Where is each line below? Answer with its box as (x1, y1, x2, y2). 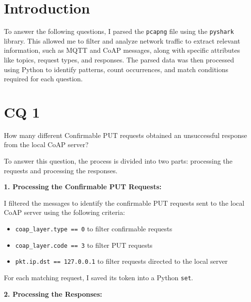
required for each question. (4, 74, 83, 84)
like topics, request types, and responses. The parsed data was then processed (4, 54, 234, 64)
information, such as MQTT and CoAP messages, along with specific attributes (4, 45, 240, 55)
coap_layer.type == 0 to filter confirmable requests (15, 224, 173, 234)
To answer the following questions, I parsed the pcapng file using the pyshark (4, 26, 234, 36)
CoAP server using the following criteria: (4, 207, 125, 217)
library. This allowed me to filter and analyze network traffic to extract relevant (4, 35, 240, 45)
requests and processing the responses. (4, 165, 118, 175)
